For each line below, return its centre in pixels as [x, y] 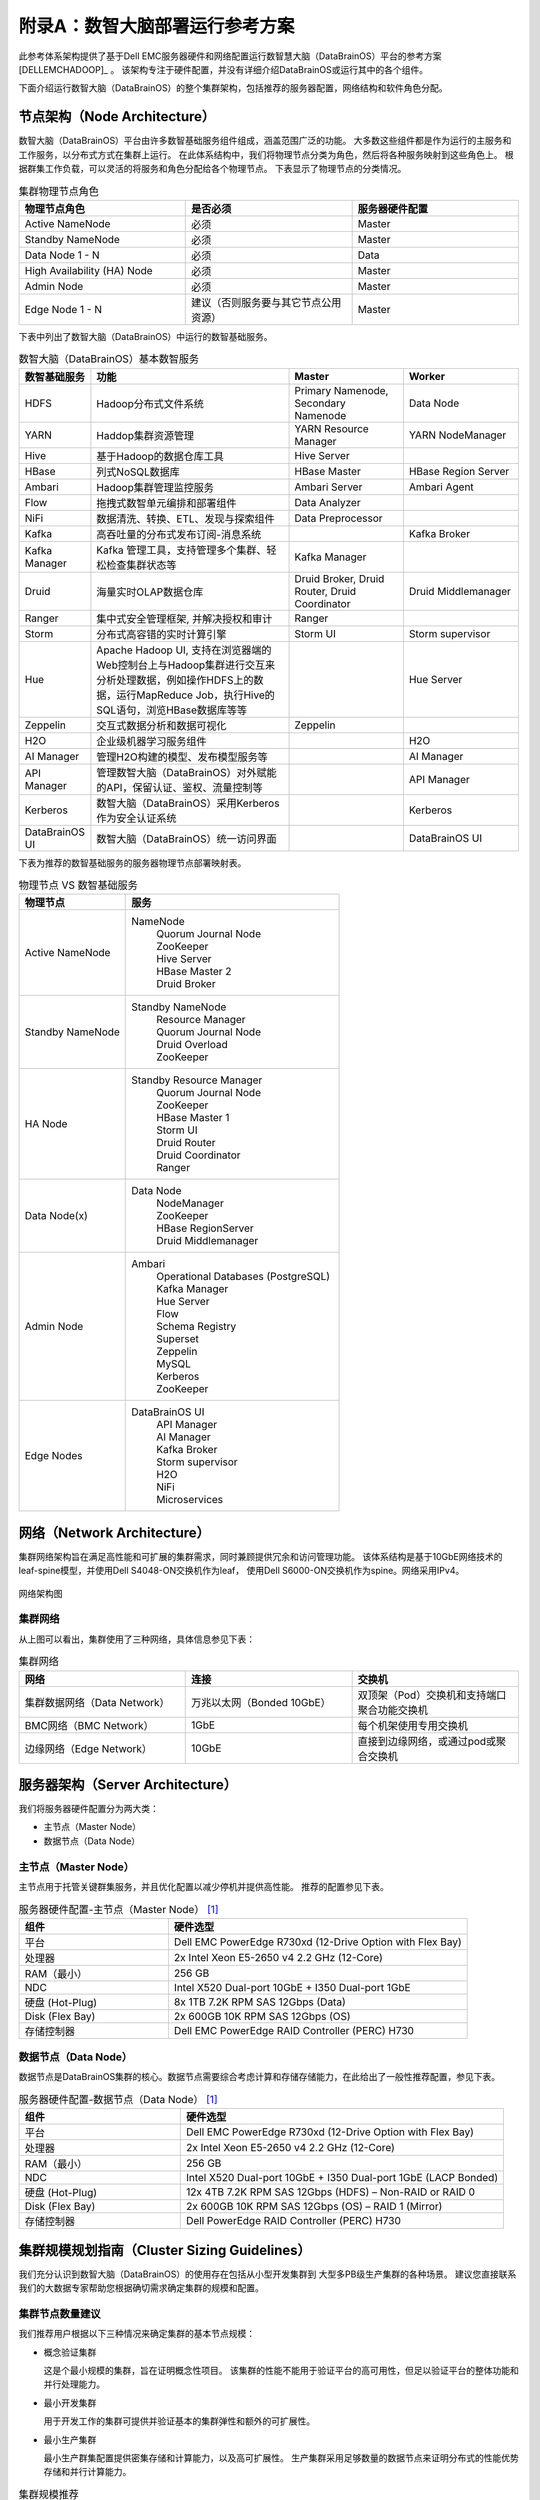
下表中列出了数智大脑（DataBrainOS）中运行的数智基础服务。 [146, 336]
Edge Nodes [54, 1456]
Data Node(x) [56, 1216]
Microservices [190, 1500]
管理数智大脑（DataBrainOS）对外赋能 [186, 772]
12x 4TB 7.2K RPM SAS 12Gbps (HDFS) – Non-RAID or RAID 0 [330, 2192]
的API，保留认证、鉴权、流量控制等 [179, 787]
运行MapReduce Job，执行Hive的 [195, 695]
